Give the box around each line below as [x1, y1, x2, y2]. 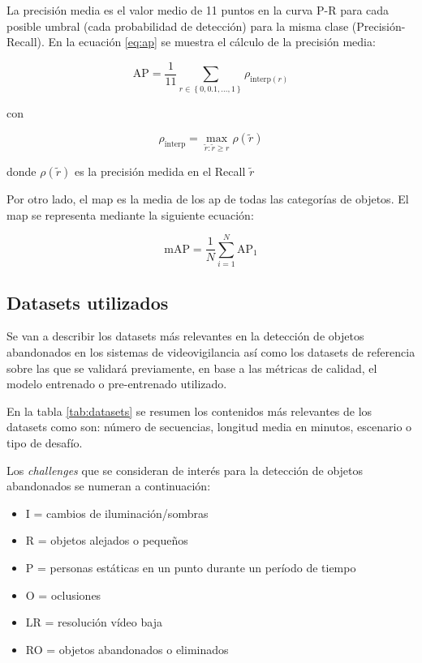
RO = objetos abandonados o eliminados [25, 640, 229, 657]
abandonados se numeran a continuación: [6, 477, 211, 494]
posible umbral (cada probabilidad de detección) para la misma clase [6, 17, 349, 34]
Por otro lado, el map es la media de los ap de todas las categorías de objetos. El [6, 190, 409, 207]
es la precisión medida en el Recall [74, 162, 246, 179]
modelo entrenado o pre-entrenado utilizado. [6, 375, 227, 392]
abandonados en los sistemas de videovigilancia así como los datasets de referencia [6, 344, 416, 361]
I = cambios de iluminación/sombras [25, 504, 209, 521]
